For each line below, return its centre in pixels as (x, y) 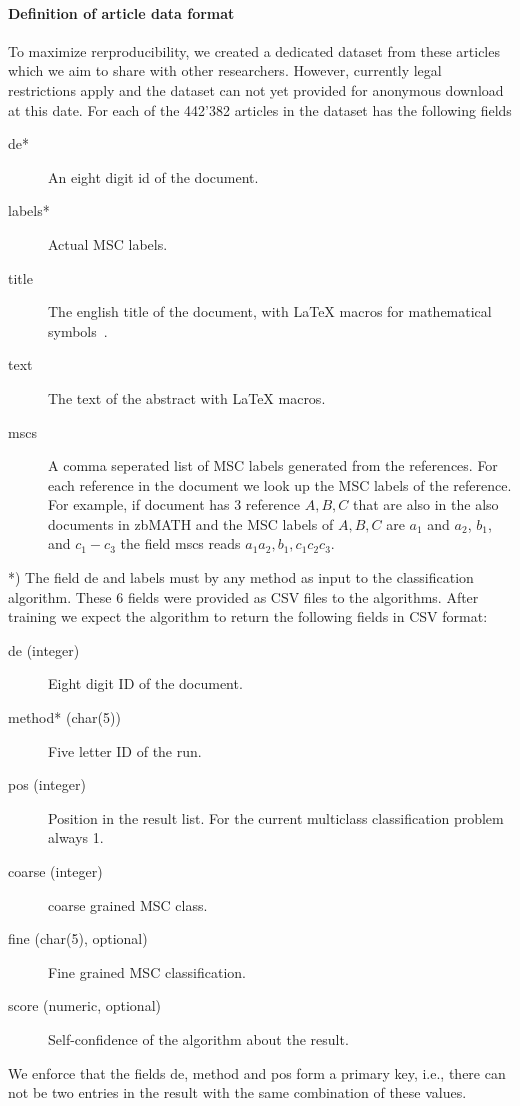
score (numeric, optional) (84, 1005)
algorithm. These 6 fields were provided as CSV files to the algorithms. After (243, 596)
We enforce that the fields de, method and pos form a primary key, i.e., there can (257, 1072)
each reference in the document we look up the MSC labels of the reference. (280, 484)
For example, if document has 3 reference (174, 504)
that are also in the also (425, 504)
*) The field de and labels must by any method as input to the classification (241, 577)
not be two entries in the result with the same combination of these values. (237, 1092)
